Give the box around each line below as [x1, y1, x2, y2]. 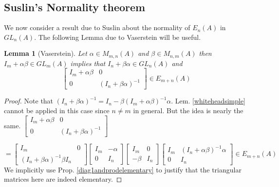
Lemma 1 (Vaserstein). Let [4, 48, 87, 58]
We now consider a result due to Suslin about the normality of [4, 22, 190, 33]
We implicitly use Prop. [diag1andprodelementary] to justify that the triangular [4, 164, 242, 174]
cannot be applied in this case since [4, 105, 110, 116]
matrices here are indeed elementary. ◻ [4, 174, 122, 184]
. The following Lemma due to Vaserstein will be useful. [34, 32, 201, 42]
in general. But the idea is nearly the [133, 105, 243, 116]
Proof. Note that [4, 96, 54, 106]
